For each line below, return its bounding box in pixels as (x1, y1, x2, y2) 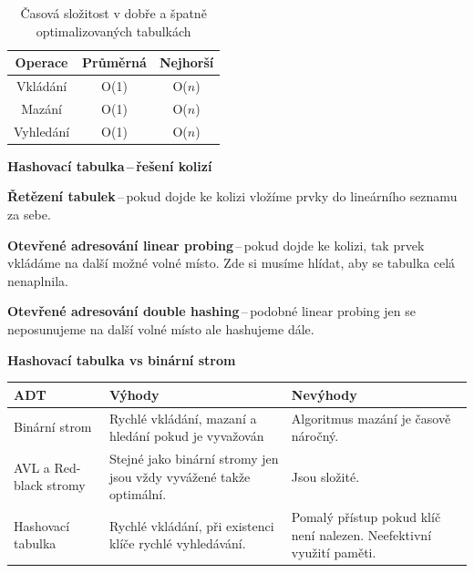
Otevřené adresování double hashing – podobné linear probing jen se (7, 302, 416, 321)
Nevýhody (291, 384, 357, 404)
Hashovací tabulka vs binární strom (7, 350, 236, 369)
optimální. (108, 485, 167, 504)
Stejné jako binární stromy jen (108, 448, 279, 467)
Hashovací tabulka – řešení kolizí (7, 156, 212, 175)
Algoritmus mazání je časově (291, 408, 451, 427)
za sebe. (7, 205, 51, 223)
